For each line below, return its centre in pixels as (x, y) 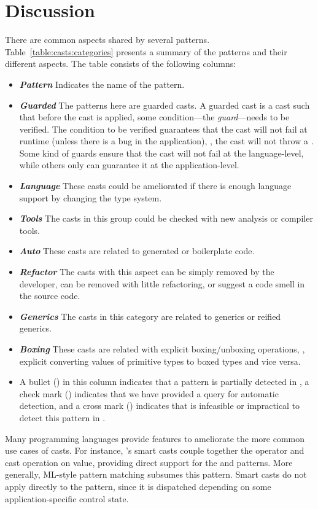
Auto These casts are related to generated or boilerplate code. (137, 251)
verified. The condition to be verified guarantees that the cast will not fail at (163, 129)
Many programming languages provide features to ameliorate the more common (155, 438)
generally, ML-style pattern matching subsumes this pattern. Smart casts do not (156, 474)
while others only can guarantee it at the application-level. (129, 165)
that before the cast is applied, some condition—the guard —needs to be (154, 117)
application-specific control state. (67, 498)
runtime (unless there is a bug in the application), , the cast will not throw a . (166, 141)
